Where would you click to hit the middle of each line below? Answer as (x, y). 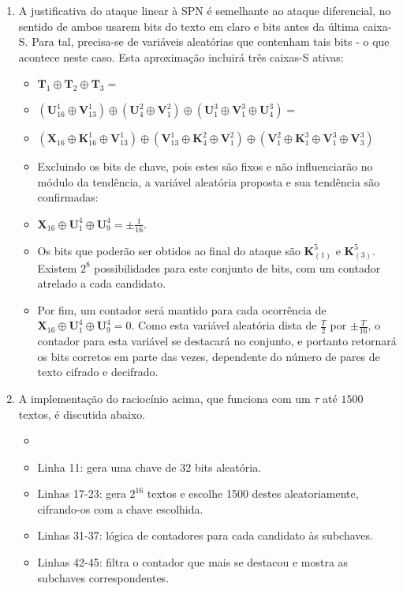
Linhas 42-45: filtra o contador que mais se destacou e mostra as (193, 562)
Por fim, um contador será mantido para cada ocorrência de (182, 309)
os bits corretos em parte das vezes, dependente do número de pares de (209, 356)
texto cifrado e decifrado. (98, 372)
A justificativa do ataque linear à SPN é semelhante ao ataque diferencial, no (205, 10)
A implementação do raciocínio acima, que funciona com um (164, 398)
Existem (57, 267)
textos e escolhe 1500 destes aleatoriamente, (253, 493)
